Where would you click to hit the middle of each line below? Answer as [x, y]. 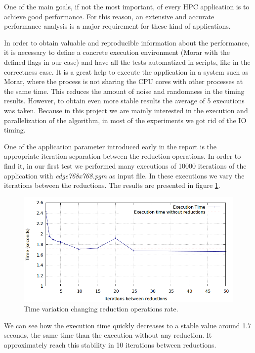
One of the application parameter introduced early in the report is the [110, 146]
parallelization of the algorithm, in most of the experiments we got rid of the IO [125, 120]
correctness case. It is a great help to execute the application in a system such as [126, 71]
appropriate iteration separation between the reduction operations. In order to [123, 156]
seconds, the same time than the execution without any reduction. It [108, 335]
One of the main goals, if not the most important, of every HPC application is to [127, 6]
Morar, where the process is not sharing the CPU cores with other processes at [124, 81]
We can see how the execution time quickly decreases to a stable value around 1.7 [128, 325]
